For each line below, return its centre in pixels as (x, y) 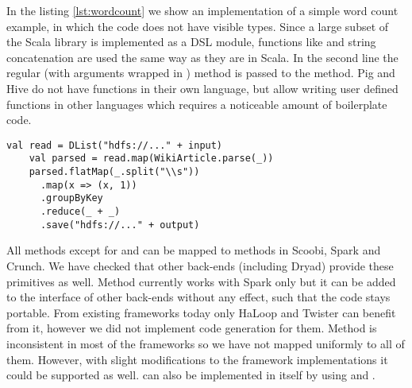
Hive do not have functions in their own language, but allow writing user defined (202, 88)
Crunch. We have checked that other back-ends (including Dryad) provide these (200, 265)
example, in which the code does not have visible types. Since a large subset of (198, 26)
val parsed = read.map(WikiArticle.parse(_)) (151, 159)
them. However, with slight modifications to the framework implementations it (197, 359)
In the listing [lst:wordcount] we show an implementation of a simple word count (202, 10)
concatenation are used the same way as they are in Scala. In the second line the (202, 57)
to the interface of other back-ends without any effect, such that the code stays (198, 297)
